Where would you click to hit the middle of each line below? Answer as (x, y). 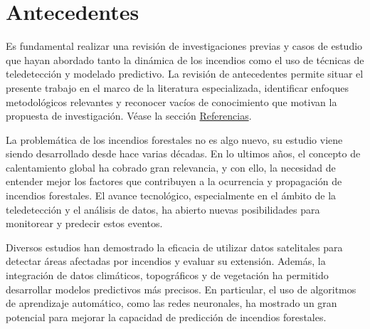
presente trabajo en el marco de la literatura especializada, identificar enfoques (177, 87)
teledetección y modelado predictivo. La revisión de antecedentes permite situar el (185, 74)
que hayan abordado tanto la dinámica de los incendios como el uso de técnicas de (185, 59)
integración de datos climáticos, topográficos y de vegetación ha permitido (167, 275)
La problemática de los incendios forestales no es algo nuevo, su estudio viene (174, 139)
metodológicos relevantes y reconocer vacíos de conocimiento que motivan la (171, 101)
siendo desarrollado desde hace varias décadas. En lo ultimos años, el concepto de (183, 153)
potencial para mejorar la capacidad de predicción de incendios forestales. (166, 317)
